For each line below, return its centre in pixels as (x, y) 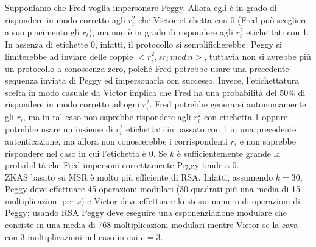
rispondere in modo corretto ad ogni (72, 104)
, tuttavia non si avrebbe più (258, 56)
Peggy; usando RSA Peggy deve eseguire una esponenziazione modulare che (146, 213)
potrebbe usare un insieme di (59, 128)
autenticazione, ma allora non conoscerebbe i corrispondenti (116, 141)
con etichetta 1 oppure (246, 116)
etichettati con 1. (278, 31)
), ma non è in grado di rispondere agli (161, 31)
